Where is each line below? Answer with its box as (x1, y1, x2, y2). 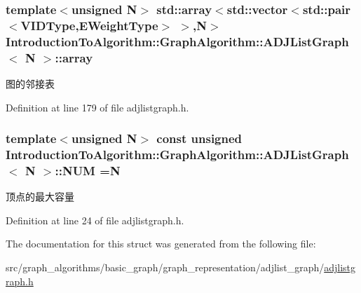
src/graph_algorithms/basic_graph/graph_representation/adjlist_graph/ (6, 260, 325, 275)
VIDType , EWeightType (20, 16, 158, 34)
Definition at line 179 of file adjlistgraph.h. (6, 100, 189, 114)
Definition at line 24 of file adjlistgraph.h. (6, 212, 184, 227)
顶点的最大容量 (6, 189, 74, 204)
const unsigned (156, 130, 243, 147)
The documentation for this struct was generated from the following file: (6, 236, 316, 251)
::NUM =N (55, 161, 121, 179)
